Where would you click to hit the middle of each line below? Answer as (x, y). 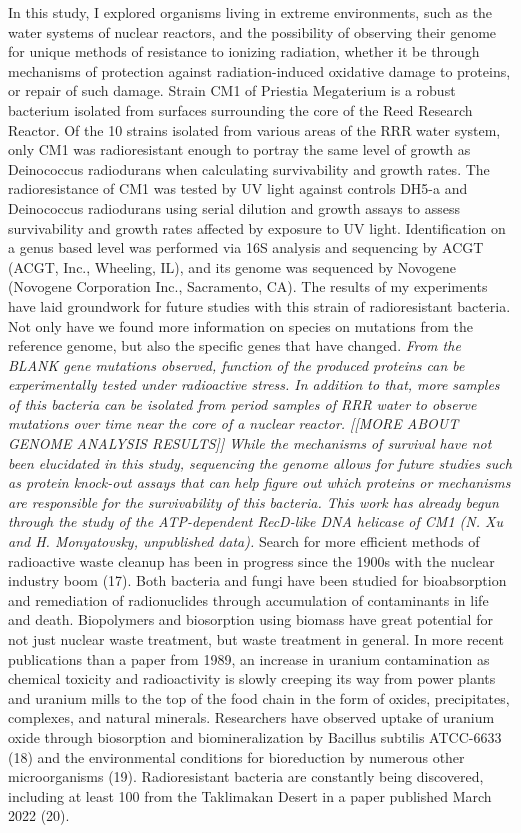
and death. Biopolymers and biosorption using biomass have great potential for (250, 619)
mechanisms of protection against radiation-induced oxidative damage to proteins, (259, 70)
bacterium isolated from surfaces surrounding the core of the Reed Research (240, 109)
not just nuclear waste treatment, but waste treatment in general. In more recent (256, 639)
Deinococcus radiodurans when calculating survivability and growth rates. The (249, 168)
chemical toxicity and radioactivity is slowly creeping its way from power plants (252, 678)
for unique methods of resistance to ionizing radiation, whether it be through (244, 51)
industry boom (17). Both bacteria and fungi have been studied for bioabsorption (257, 580)
